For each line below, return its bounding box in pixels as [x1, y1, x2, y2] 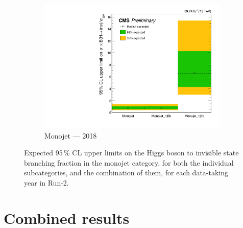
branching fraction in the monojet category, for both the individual [24, 157, 234, 168]
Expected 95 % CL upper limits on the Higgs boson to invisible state [24, 147, 239, 158]
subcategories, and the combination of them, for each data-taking [24, 167, 229, 178]
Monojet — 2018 [44, 130, 97, 141]
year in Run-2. [24, 177, 69, 188]
